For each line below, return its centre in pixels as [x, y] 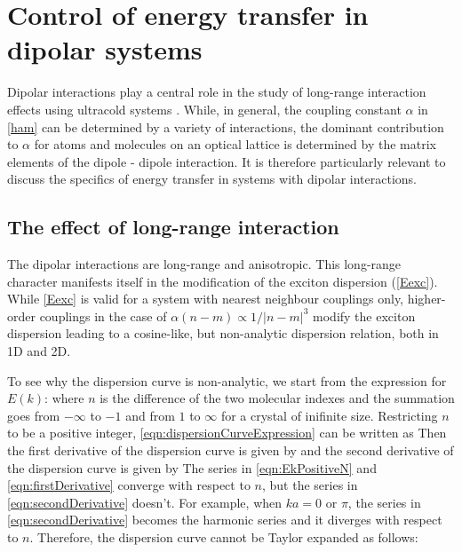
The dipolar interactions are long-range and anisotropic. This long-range [204, 264]
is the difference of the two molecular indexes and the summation [277, 398]
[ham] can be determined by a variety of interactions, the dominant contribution [226, 126]
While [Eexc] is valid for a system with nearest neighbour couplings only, [206, 299]
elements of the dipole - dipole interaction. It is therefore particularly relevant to [227, 161]
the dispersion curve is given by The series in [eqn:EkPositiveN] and [192, 467]
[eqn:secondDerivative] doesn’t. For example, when [145, 502]
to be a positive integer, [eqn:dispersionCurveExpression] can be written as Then [227, 433]
